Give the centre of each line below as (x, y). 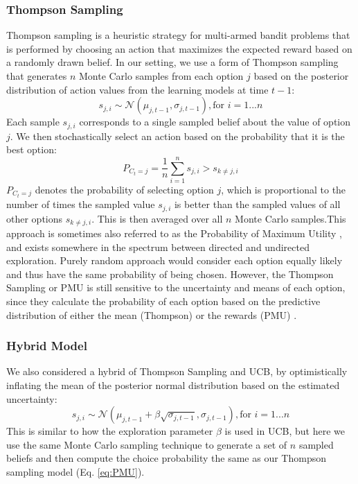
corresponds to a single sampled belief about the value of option (215, 122)
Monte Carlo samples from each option (161, 76)
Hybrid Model (47, 346)
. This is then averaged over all (157, 218)
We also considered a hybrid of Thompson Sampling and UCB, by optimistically (177, 371)
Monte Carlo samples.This (290, 218)
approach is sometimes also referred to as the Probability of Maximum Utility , (174, 233)
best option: (32, 149)
